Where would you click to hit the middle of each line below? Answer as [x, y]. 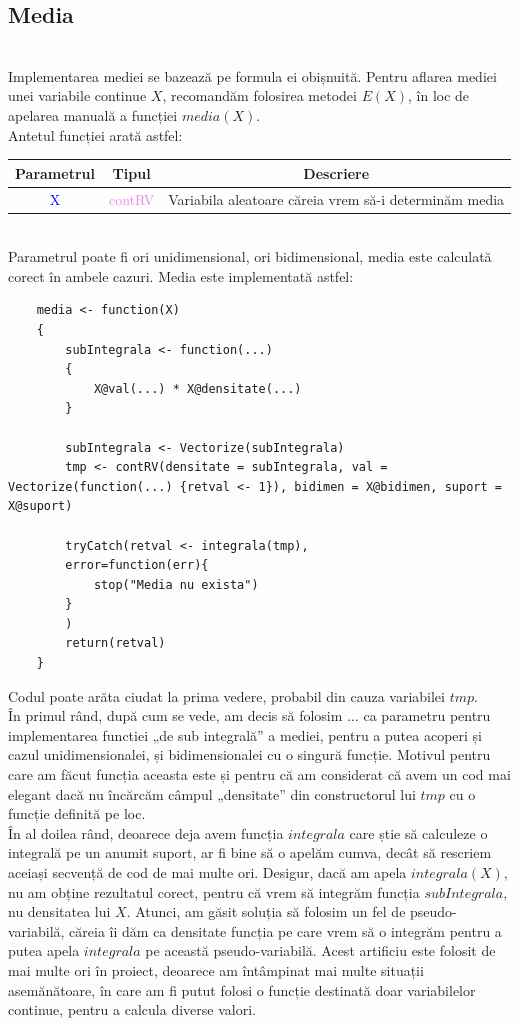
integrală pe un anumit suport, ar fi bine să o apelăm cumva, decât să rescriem [250, 852]
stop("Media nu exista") [176, 584]
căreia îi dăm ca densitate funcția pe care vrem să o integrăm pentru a [285, 930]
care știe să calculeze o [418, 832]
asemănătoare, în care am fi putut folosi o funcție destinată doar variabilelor [242, 989]
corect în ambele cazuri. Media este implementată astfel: [181, 275]
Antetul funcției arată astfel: [95, 134]
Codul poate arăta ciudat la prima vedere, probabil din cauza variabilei [226, 695]
